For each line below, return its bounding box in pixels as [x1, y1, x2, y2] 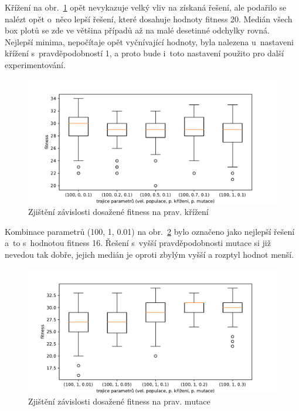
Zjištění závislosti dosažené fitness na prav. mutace [28, 395, 210, 407]
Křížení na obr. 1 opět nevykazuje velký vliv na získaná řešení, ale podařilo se [5, 1, 287, 13]
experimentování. [5, 58, 66, 70]
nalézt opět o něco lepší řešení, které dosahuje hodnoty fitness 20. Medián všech [5, 12, 293, 25]
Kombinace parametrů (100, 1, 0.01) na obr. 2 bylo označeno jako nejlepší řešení [5, 225, 295, 237]
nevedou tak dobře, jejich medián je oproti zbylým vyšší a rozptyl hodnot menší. [5, 248, 294, 260]
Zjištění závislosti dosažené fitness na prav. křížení [28, 206, 209, 218]
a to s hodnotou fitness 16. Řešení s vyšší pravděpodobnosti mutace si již [5, 237, 271, 249]
